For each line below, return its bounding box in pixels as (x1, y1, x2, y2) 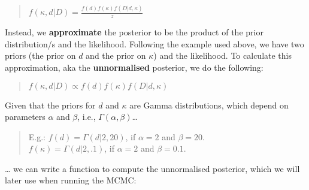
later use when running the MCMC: (5, 174, 137, 186)
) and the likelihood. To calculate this (153, 49, 292, 62)
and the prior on (86, 49, 146, 62)
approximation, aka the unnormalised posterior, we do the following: (5, 61, 263, 73)
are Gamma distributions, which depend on (129, 98, 289, 111)
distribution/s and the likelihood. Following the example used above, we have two (5, 37, 304, 50)
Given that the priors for (5, 98, 96, 111)
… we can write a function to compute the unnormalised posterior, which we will (5, 162, 300, 174)
